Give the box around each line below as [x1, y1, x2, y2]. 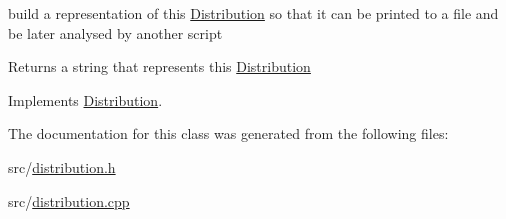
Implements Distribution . [8, 89, 163, 110]
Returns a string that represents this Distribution [8, 56, 311, 77]
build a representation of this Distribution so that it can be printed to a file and [8, 3, 499, 23]
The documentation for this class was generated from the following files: [8, 123, 449, 144]
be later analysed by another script [8, 22, 223, 43]
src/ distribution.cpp [8, 190, 130, 211]
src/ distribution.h [8, 156, 116, 177]
